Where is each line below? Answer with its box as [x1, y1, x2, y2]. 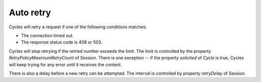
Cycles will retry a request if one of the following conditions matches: [9, 24, 147, 30]
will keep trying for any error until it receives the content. [9, 61, 122, 67]
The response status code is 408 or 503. [21, 39, 102, 45]
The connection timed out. [21, 33, 74, 38]
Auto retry [9, 7, 51, 18]
